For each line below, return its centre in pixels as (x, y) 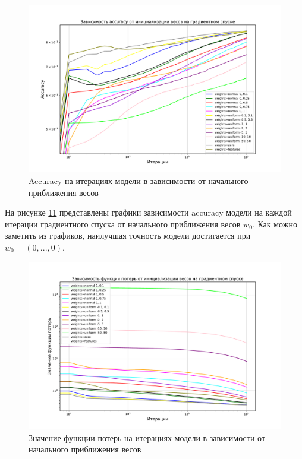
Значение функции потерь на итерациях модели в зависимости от (147, 437)
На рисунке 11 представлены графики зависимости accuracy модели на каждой (148, 212)
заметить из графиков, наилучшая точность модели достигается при (128, 235)
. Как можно (275, 224)
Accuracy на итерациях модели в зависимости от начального (139, 180)
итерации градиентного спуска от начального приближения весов (123, 224)
